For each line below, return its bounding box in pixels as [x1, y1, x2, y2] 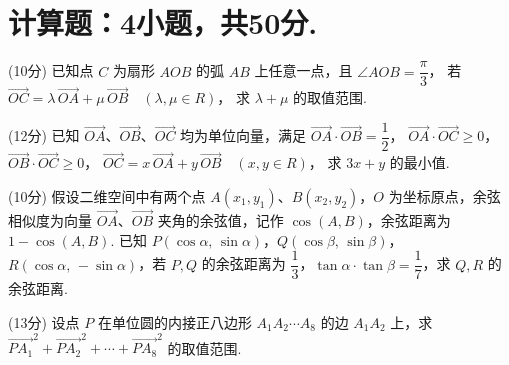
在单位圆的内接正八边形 [97, 311, 252, 332]
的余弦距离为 [201, 253, 286, 274]
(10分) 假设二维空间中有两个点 [8, 185, 206, 206]
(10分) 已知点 [8, 60, 94, 81]
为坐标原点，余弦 [388, 185, 501, 206]
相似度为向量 [8, 210, 92, 231]
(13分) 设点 [8, 311, 80, 332]
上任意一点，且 [254, 60, 353, 81]
